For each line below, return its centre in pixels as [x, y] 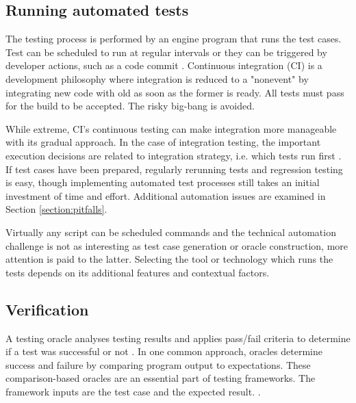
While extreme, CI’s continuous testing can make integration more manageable [171, 128]
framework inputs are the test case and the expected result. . [133, 391]
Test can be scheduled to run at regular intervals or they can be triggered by [166, 52]
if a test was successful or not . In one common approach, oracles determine [164, 351]
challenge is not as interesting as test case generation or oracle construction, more [177, 245]
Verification [47, 309]
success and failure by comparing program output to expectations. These [158, 364]
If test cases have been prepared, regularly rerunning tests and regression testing [174, 169]
